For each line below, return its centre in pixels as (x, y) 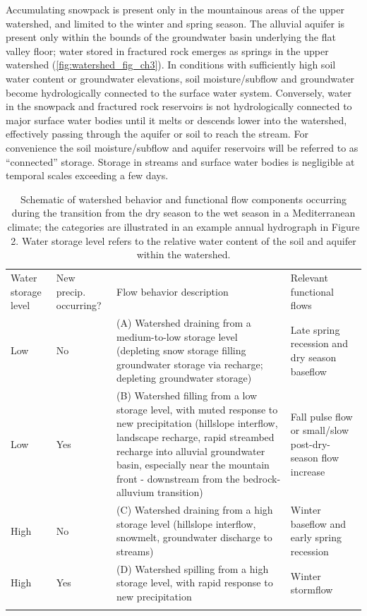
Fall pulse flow (321, 416)
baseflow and (318, 523)
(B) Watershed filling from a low (187, 395)
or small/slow (320, 430)
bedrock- (262, 478)
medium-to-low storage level (177, 336)
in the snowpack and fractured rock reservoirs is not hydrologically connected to (179, 106)
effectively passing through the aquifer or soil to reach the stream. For (157, 134)
